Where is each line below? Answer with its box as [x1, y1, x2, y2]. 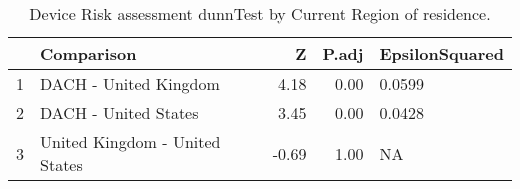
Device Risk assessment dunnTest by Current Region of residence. [29, 2, 491, 25]
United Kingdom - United [40, 130, 221, 153]
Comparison [40, 42, 137, 65]
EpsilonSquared [379, 42, 504, 65]
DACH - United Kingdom [40, 72, 220, 95]
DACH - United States [40, 101, 199, 124]
